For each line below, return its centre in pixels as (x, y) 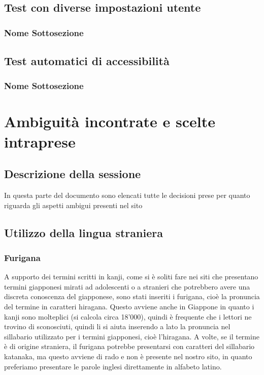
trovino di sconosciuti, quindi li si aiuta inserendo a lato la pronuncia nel (117, 326)
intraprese (40, 141)
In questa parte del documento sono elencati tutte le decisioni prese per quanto (127, 195)
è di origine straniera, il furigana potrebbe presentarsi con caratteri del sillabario (129, 346)
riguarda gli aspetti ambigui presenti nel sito (73, 205)
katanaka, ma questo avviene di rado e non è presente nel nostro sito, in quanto (128, 356)
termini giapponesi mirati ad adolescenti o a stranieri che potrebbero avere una (127, 286)
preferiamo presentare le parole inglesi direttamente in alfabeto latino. (113, 366)
